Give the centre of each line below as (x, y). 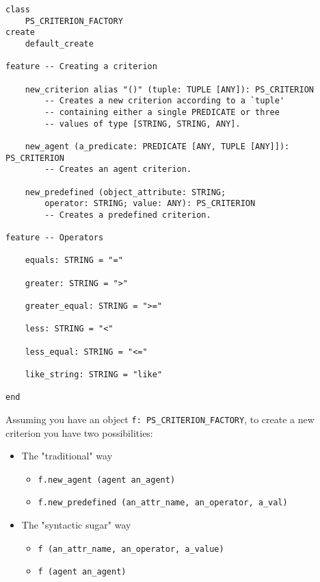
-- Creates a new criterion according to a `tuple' (165, 101)
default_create (59, 43)
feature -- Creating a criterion (81, 67)
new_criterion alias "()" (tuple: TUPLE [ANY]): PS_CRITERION (170, 89)
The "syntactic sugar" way (76, 525)
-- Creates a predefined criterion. (128, 215)
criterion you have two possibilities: (79, 432)
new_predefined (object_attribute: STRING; (125, 192)
